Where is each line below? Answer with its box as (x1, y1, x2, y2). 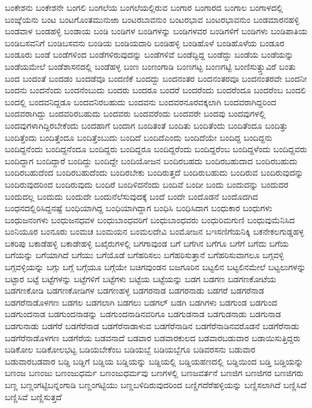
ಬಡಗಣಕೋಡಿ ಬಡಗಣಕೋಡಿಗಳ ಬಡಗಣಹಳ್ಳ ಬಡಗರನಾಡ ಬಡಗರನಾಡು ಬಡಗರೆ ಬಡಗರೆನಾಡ (5, 284, 264, 297)
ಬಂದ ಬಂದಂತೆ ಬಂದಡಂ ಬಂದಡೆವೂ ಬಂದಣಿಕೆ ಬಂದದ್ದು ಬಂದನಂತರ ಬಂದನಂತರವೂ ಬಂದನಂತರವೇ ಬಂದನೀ (5, 72, 307, 84)
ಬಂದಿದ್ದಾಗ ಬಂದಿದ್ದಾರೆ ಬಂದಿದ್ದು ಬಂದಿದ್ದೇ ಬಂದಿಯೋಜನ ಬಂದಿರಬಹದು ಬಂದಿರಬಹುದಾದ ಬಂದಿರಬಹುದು (5, 154, 298, 167)
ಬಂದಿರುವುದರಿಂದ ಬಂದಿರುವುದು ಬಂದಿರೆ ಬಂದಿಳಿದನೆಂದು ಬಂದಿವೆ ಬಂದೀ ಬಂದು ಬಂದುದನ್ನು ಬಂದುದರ (5, 178, 289, 190)
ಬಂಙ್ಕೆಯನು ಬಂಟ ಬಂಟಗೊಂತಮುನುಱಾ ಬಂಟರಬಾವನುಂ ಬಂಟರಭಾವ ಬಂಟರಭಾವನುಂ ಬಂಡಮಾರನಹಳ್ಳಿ (5, 13, 299, 25)
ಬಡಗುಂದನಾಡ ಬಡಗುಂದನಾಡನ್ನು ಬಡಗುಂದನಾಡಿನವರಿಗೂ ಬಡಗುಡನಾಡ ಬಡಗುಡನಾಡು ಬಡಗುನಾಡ (5, 308, 281, 320)
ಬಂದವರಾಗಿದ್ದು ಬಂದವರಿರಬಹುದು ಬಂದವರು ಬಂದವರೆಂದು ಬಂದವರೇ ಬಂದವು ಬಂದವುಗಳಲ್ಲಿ (5, 107, 266, 120)
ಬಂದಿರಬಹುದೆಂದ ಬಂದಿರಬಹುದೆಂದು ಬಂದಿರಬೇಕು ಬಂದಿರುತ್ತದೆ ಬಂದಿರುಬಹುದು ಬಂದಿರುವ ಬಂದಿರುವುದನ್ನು (5, 166, 304, 179)
